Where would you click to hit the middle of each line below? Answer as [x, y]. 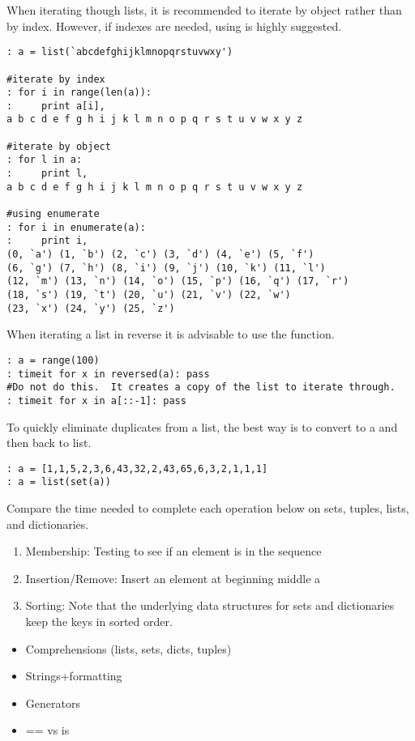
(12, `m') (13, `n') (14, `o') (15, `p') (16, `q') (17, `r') [178, 281]
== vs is [47, 730]
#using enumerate [53, 214]
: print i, [47, 241]
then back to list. [49, 443]
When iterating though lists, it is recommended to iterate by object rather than [204, 10]
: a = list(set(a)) [59, 482]
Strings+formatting [74, 676]
